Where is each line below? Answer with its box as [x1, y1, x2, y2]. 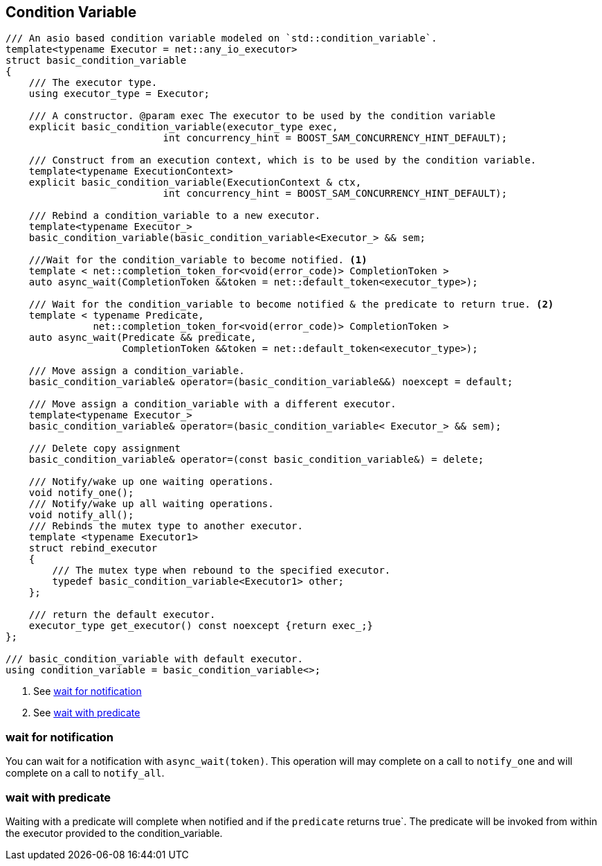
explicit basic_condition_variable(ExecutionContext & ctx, [28, 177, 362, 188]
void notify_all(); [28, 509, 134, 521]
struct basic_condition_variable [6, 55, 187, 67]
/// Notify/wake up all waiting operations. [28, 498, 274, 510]
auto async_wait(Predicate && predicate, [28, 332, 257, 344]
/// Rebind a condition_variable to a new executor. [28, 210, 321, 222]
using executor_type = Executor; [28, 88, 210, 100]
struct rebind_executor [28, 542, 158, 554]
